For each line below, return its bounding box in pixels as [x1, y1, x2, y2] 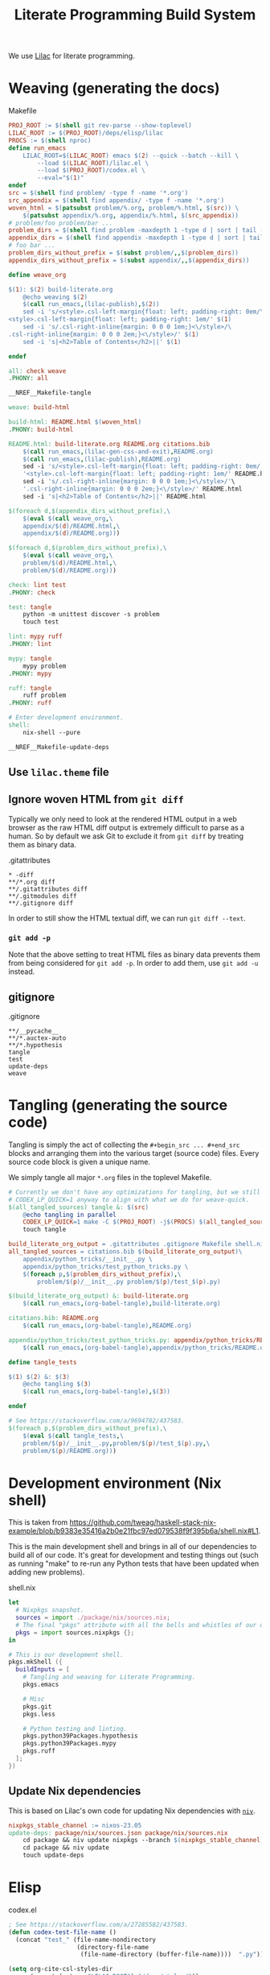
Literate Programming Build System [14, 6, 256, 24]
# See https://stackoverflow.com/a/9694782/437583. [8, 1417, 185, 1425]
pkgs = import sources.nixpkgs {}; [15, 1629, 135, 1637]
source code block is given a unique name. [8, 1157, 151, 1166]
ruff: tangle [8, 684, 52, 692]
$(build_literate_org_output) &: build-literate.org [8, 1292, 189, 1300]
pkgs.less [22, 1710, 56, 1718]
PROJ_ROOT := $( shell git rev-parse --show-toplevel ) [8, 122, 193, 130]
